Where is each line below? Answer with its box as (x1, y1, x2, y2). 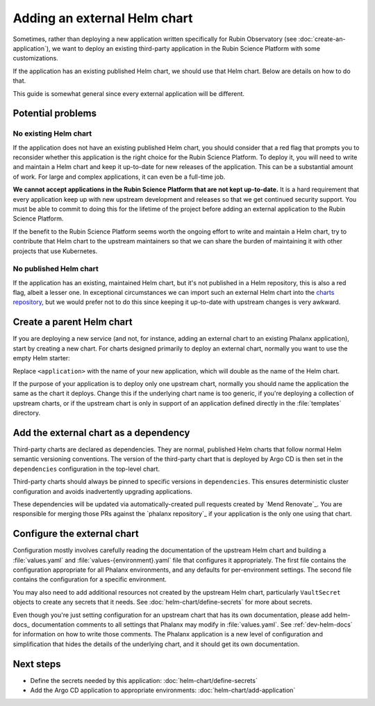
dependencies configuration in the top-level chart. (12, 465, 160, 473)
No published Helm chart (12, 264, 99, 274)
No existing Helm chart (12, 129, 92, 138)
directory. (12, 409, 41, 417)
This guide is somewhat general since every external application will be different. (12, 89, 245, 97)
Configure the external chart (12, 528, 139, 540)
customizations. (12, 54, 58, 63)
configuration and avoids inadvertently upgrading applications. (12, 487, 192, 495)
